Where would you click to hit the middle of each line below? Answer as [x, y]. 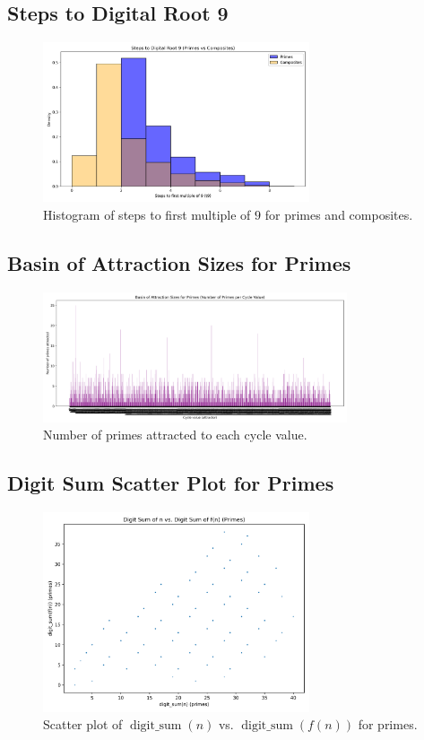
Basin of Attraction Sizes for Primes [179, 262]
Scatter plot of [83, 724]
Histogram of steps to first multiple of [147, 214]
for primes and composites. [339, 214]
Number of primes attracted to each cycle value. [175, 435]
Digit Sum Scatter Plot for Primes [171, 483]
